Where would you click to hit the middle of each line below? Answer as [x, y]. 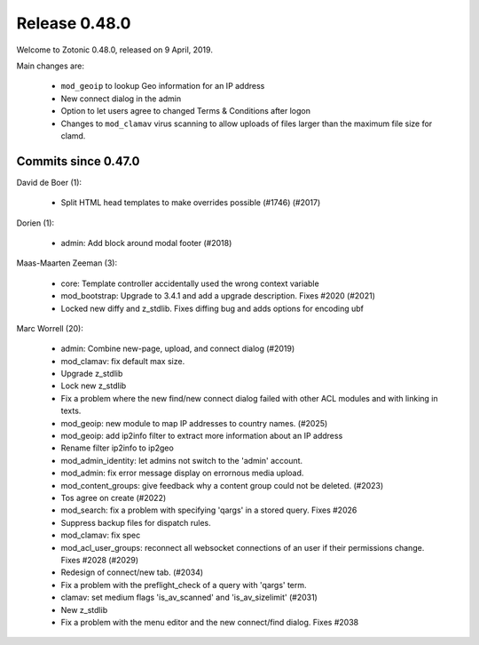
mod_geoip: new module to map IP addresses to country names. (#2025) [194, 423]
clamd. [73, 135]
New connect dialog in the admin [121, 99]
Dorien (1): [35, 223]
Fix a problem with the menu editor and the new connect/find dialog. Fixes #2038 [210, 622]
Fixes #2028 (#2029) [100, 560]
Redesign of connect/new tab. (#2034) [132, 572]
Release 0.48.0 [74, 23]
